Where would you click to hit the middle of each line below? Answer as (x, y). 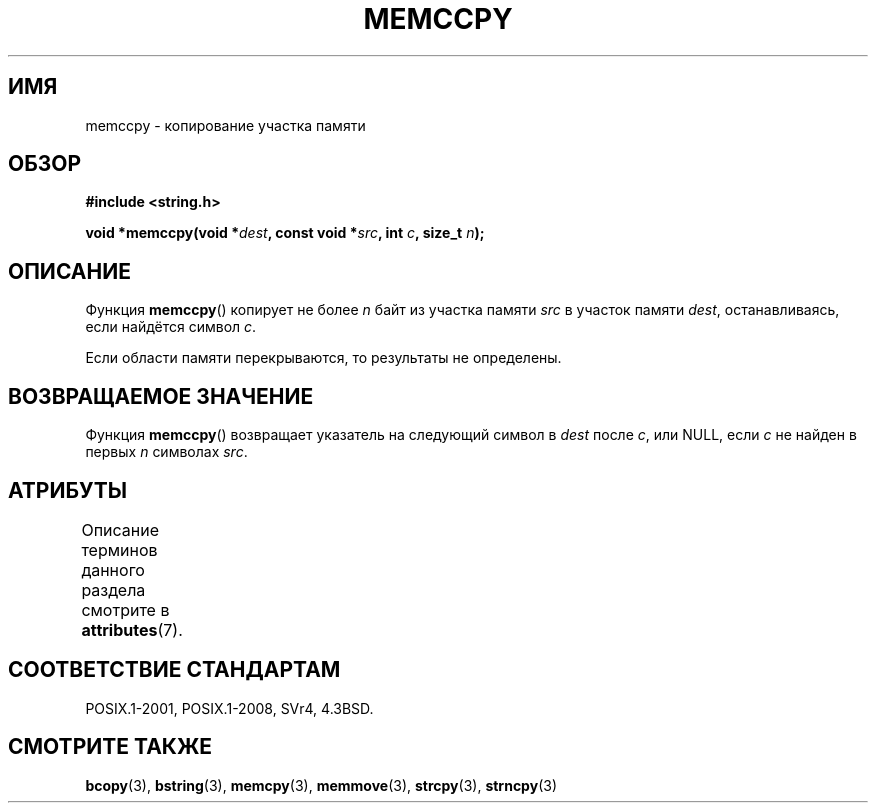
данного (113, 569)
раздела (113, 589)
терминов (119, 549)
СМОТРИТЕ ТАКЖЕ (110, 747)
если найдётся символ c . (171, 327)
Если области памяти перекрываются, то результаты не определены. (323, 358)
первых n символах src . (166, 452)
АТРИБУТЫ (68, 490)
